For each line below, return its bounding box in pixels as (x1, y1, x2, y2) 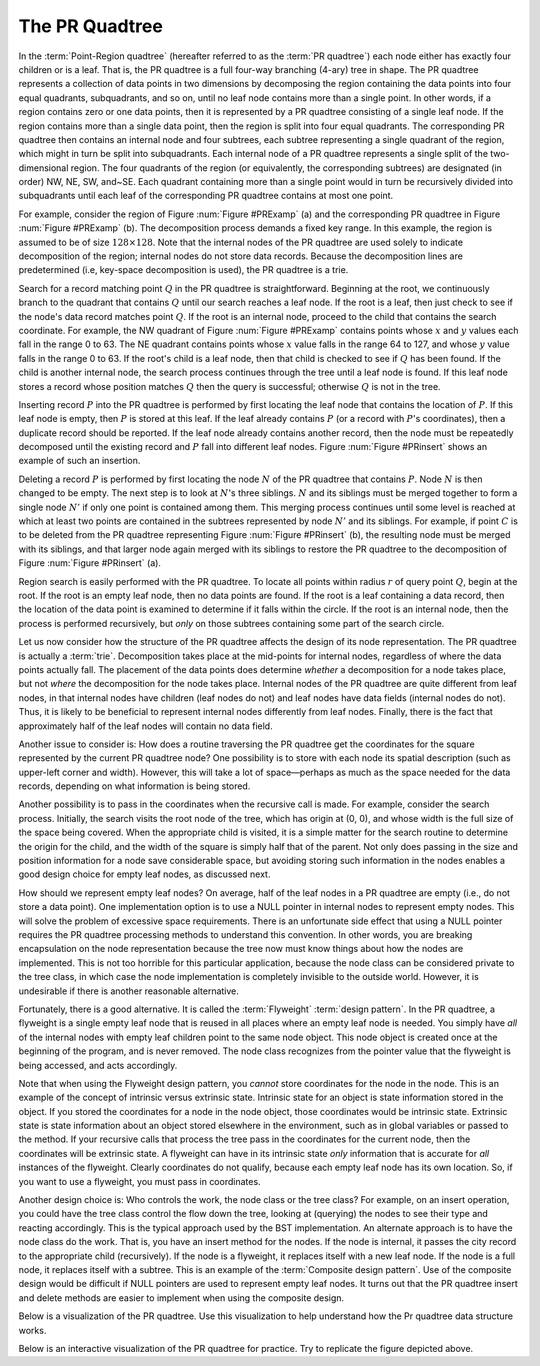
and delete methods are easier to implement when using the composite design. (18, 1291, 345, 1304)
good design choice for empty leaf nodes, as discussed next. (18, 868, 271, 880)
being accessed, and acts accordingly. (18, 1059, 178, 1071)
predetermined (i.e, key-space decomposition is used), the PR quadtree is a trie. (18, 264, 349, 276)
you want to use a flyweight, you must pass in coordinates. (18, 1175, 261, 1187)
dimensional (18, 161, 69, 174)
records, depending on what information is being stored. (18, 780, 251, 792)
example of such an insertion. (18, 455, 141, 467)
